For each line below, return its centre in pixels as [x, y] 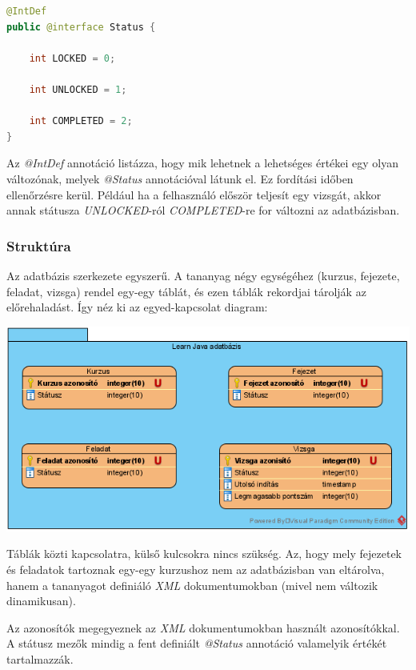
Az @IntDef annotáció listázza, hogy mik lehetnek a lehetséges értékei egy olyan [203, 163]
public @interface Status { [81, 27]
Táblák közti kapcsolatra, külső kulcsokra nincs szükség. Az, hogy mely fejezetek [204, 554]
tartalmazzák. [40, 658]
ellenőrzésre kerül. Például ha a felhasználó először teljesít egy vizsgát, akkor [194, 194]
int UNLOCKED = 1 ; [78, 89]
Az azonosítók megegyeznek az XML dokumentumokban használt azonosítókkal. [203, 627]
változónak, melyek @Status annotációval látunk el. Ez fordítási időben [180, 178]
